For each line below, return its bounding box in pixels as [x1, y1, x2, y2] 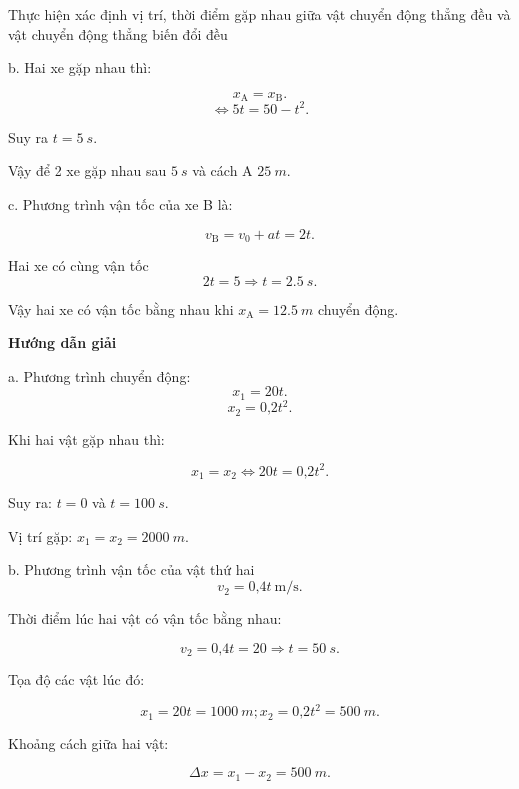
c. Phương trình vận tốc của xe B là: [8, 193, 233, 214]
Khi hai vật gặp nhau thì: [8, 428, 165, 449]
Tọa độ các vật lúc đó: [8, 669, 145, 690]
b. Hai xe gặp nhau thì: [8, 57, 152, 78]
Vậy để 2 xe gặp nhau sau [8, 160, 167, 181]
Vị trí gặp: [8, 525, 73, 546]
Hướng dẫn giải [8, 332, 117, 353]
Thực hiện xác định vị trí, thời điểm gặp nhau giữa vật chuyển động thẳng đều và [8, 4, 511, 24]
